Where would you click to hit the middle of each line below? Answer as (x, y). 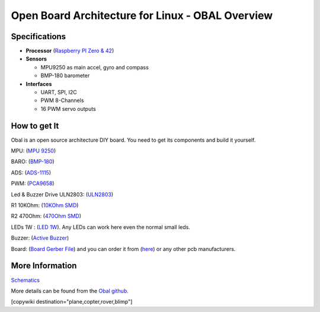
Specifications (39, 36)
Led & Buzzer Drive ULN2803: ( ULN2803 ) (62, 194)
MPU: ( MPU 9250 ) (33, 151)
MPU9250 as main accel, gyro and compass (95, 67)
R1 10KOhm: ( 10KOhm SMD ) (45, 205)
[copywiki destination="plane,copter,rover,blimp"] (72, 302)
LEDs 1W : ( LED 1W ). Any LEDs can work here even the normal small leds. (101, 227)
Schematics (25, 280)
